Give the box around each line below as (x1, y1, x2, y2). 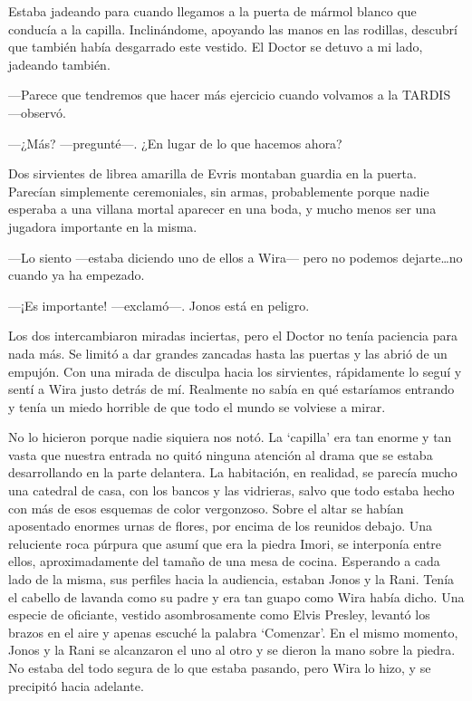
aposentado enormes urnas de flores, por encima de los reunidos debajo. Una (8, 516, 433, 535)
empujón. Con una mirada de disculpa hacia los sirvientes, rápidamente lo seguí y (8, 361, 462, 380)
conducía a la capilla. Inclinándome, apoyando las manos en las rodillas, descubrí (8, 19, 458, 38)
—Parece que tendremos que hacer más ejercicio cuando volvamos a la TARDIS (8, 85, 451, 104)
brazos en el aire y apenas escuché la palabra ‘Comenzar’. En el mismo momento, (8, 622, 458, 641)
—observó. (8, 102, 66, 121)
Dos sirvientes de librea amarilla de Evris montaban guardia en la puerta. (8, 164, 417, 183)
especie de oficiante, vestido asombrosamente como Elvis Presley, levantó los (8, 605, 430, 624)
